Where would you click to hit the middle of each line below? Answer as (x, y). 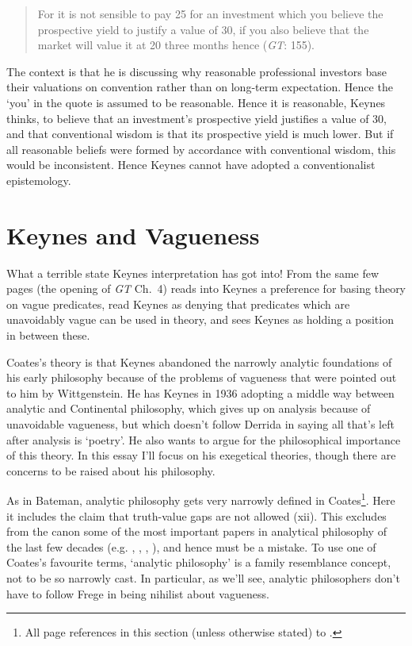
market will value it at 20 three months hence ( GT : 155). (176, 45)
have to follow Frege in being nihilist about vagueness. (138, 593)
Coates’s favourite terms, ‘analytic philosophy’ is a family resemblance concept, (199, 562)
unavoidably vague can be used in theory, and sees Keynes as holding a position (200, 319)
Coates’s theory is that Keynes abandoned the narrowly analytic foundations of (199, 361)
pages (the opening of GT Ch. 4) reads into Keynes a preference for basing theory (206, 288)
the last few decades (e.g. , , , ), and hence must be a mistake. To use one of (191, 546)
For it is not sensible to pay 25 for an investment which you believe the (210, 13)
